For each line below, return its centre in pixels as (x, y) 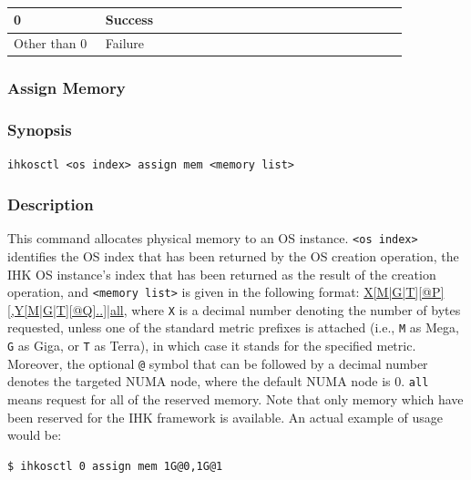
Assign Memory (67, 88)
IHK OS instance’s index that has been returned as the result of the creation (222, 274)
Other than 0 (51, 43)
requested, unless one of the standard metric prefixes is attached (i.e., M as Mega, (233, 327)
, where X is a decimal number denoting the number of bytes (292, 309)
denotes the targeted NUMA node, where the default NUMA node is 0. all (218, 381)
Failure (125, 43)
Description (51, 204)
